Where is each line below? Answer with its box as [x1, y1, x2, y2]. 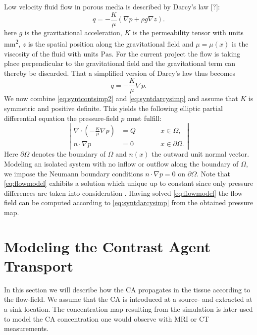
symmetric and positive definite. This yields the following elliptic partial [4, 103, 223, 113]
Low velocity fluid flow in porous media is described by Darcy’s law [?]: [4, 1, 220, 11]
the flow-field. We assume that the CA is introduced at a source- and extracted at [4, 294, 253, 304]
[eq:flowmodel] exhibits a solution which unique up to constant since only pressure [4, 178, 254, 188]
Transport [4, 255, 73, 276]
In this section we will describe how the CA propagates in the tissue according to [4, 284, 251, 294]
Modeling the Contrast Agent [4, 236, 211, 256]
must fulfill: [127, 112, 162, 123]
